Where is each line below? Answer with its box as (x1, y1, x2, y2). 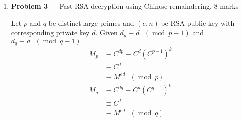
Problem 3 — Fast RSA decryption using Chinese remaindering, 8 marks (11, 1, 239, 11)
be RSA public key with (161, 17, 235, 28)
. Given (95, 27, 118, 38)
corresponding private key (11, 27, 90, 38)
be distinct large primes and (48, 17, 134, 28)
